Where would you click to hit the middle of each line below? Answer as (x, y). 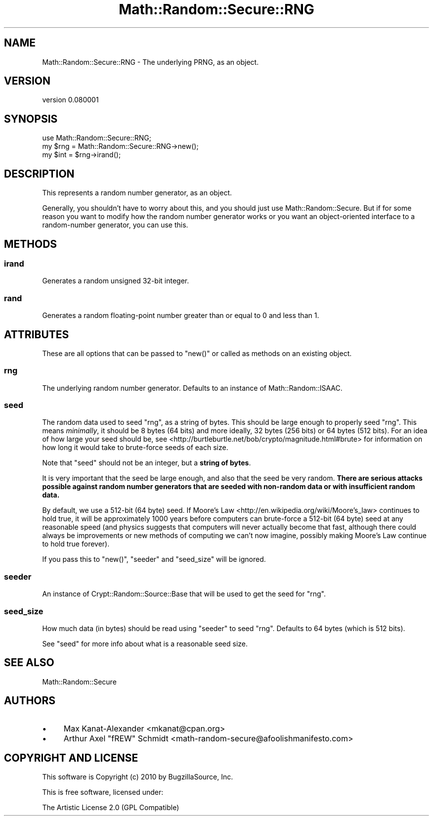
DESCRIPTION (39, 174)
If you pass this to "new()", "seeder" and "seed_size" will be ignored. (154, 559)
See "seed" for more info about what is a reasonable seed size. (145, 643)
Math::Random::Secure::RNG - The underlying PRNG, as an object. (151, 62)
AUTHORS (30, 701)
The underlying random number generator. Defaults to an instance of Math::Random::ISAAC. (192, 388)
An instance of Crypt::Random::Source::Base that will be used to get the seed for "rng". (184, 594)
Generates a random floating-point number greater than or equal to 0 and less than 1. (181, 316)
